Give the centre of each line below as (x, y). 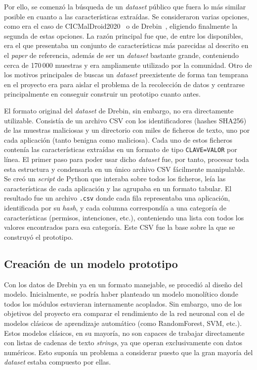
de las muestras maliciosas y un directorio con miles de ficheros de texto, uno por (127, 130)
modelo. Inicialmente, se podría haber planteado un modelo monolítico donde (121, 294)
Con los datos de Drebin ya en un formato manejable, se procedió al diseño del (123, 284)
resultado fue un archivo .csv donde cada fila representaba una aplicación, (117, 198)
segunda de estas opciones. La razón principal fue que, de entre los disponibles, (124, 35)
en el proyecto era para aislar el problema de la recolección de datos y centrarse (124, 84)
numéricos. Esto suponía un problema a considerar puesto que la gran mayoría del (128, 352)
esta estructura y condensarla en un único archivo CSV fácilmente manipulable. (125, 169)
